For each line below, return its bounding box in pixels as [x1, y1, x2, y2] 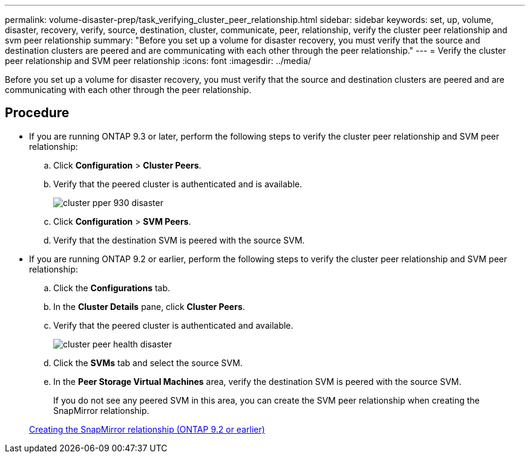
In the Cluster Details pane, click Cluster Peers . [53, 301, 245, 312]
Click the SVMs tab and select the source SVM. [53, 357, 243, 368]
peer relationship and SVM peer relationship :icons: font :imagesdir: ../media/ [5, 56, 312, 66]
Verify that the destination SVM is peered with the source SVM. [53, 234, 305, 245]
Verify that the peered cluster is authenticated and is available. [53, 178, 303, 189]
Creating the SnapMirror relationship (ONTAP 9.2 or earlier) [29, 424, 265, 434]
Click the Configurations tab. [53, 282, 171, 293]
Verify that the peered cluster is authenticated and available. [53, 320, 293, 331]
